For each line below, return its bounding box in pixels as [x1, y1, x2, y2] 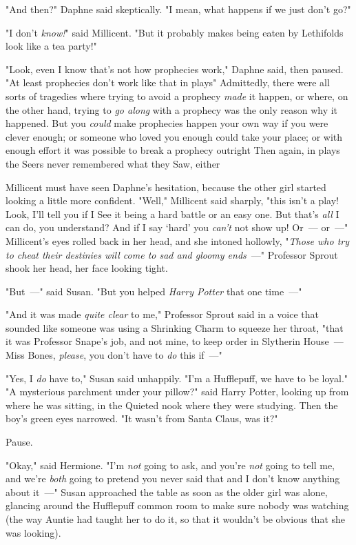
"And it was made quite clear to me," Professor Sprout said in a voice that [6, 307, 319, 321]
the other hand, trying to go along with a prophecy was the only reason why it [6, 102, 338, 117]
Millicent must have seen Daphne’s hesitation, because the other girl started [6, 179, 326, 194]
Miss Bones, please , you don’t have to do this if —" [6, 348, 222, 362]
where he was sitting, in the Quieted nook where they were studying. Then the [6, 397, 338, 412]
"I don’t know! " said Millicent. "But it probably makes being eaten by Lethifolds [6, 25, 344, 39]
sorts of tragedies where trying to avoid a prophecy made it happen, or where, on [6, 88, 348, 103]
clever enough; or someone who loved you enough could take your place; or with [6, 129, 343, 143]
